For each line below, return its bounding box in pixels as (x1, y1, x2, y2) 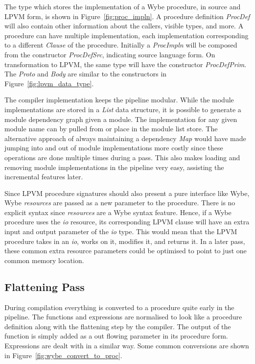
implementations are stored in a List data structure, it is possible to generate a (4, 104, 241, 114)
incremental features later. (4, 171, 83, 182)
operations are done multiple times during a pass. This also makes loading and (4, 152, 240, 162)
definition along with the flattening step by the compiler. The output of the (4, 321, 231, 331)
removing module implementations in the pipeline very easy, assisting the (4, 162, 224, 172)
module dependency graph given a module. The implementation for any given (4, 114, 237, 124)
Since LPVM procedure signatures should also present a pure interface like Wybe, (4, 188, 250, 198)
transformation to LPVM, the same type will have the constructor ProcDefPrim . (4, 59, 247, 69)
